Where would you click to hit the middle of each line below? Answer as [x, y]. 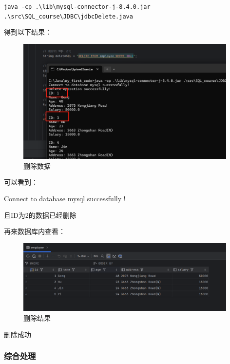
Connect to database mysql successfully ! [65, 198]
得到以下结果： [28, 32]
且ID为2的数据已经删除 [40, 215]
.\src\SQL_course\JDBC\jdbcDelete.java [68, 16]
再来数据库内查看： [35, 231]
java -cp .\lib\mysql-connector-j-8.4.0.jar [77, 7]
